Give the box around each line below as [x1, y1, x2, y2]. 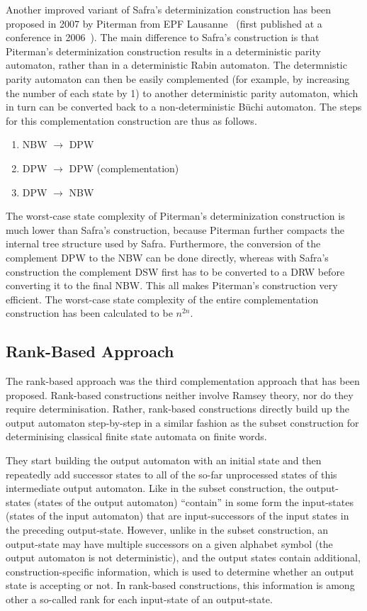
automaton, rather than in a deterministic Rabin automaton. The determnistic [6, 57, 347, 72]
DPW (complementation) [69, 160, 179, 175]
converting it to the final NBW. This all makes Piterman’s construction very [6, 278, 338, 293]
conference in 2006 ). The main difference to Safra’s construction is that [6, 30, 320, 45]
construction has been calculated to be [6, 305, 173, 320]
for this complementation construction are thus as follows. [6, 113, 257, 128]
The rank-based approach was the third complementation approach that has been [6, 374, 360, 388]
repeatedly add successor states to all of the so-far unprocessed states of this [6, 466, 337, 481]
